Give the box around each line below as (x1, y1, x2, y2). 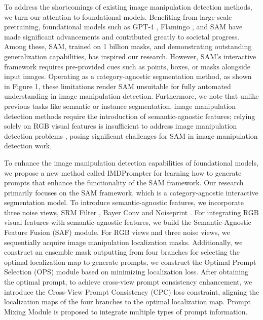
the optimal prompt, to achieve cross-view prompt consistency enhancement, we (4, 276, 252, 287)
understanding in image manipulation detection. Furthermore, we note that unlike (4, 91, 259, 101)
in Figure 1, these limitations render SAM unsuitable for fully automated (4, 81, 231, 91)
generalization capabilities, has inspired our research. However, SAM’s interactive (4, 51, 256, 61)
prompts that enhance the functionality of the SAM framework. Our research (4, 177, 244, 188)
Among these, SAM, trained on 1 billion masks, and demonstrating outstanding (4, 41, 252, 52)
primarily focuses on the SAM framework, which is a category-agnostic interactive (4, 187, 258, 197)
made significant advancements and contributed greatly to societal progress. (4, 31, 240, 42)
